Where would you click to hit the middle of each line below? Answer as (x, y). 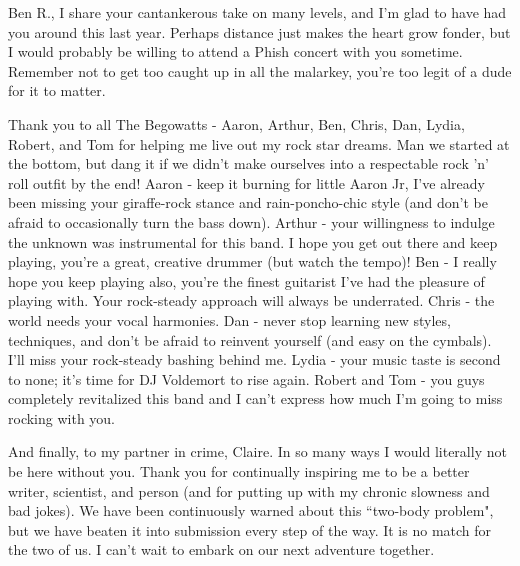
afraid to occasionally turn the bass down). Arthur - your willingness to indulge (251, 221)
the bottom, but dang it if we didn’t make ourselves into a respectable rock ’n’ (249, 163)
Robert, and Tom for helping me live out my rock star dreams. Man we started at (259, 143)
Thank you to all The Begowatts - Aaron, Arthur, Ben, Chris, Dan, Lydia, (236, 123)
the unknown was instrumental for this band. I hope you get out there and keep (253, 241)
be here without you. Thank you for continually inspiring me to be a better (239, 471)
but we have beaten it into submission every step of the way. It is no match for (250, 529)
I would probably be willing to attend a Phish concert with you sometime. (235, 51)
